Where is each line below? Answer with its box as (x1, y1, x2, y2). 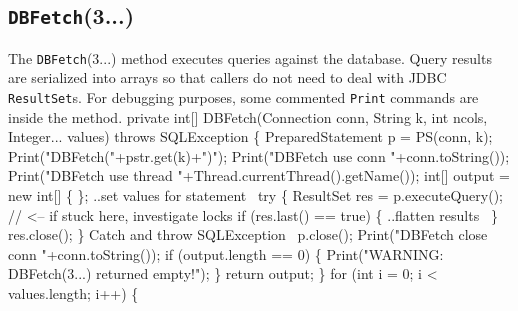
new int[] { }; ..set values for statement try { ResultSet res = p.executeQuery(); (8, 185, 503, 206)
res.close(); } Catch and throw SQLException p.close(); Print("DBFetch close (8, 224, 488, 245)
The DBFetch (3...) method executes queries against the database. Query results (8, 47, 492, 68)
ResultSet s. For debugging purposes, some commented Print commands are (8, 87, 479, 108)
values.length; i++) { (8, 283, 139, 304)
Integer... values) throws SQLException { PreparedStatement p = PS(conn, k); (8, 126, 493, 147)
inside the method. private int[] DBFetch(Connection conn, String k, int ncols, (8, 106, 488, 127)
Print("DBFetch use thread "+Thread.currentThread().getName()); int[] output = (8, 165, 511, 186)
